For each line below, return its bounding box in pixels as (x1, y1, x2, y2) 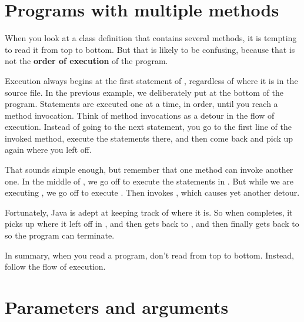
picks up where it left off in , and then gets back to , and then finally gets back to (5, 217, 299, 230)
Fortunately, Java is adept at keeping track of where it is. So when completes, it (5, 206, 293, 218)
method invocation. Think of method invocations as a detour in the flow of (5, 109, 275, 121)
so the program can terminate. (5, 229, 115, 241)
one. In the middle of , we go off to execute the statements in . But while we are (5, 175, 294, 187)
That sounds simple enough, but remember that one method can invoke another (5, 163, 293, 176)
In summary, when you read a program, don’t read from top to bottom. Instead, (5, 249, 294, 261)
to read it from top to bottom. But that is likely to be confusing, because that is (5, 43, 295, 55)
